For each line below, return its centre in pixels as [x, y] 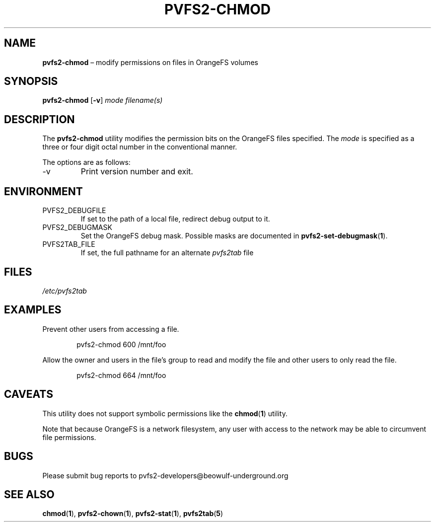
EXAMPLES [33, 310]
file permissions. [69, 437]
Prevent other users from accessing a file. [111, 329]
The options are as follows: [86, 162]
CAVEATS [29, 394]
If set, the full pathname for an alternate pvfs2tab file [167, 253]
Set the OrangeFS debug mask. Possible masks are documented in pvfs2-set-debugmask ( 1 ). [234, 236]
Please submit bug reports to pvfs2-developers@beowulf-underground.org [165, 475]
